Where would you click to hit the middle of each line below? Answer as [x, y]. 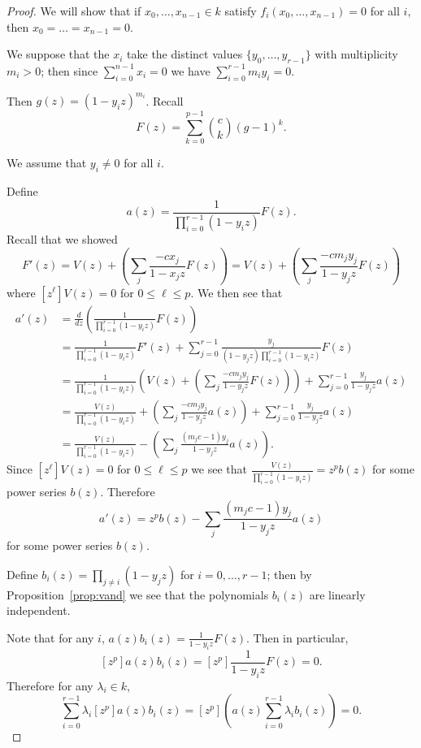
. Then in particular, [297, 637]
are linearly [337, 594]
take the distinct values [185, 54]
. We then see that [237, 292]
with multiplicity [356, 54]
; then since [69, 70]
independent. [39, 610]
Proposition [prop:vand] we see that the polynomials [138, 594]
